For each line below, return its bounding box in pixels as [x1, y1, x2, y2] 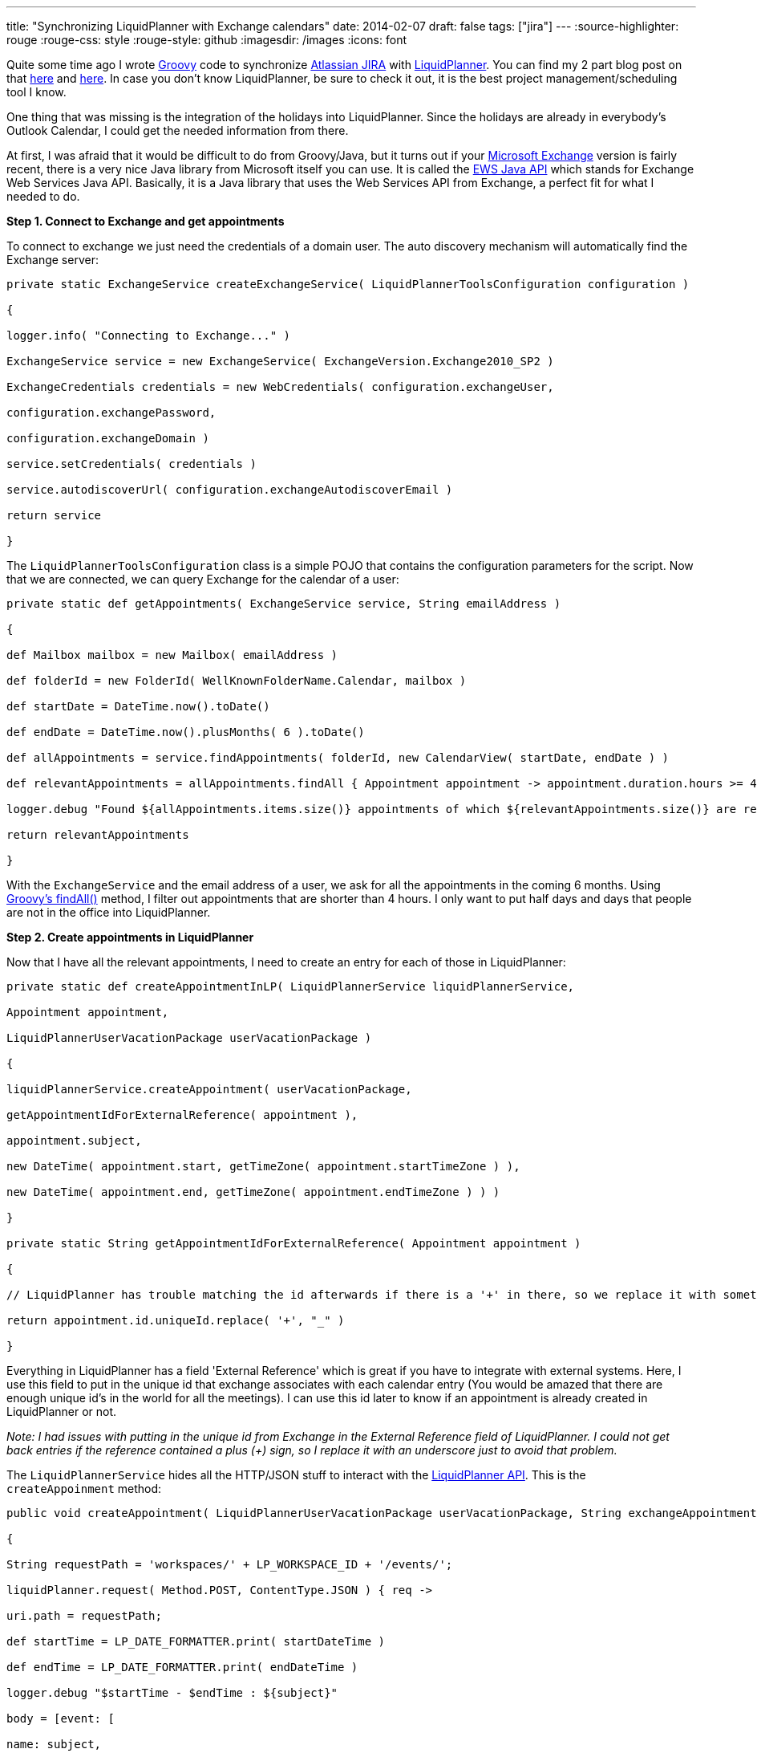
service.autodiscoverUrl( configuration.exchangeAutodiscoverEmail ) [6, 483, 453, 496]
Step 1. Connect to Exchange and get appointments [6, 214, 285, 228]
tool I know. [6, 85, 67, 99]
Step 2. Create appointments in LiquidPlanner [6, 930, 254, 944]
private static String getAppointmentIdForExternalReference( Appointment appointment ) [6, 1237, 581, 1250]
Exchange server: [6, 253, 99, 266]
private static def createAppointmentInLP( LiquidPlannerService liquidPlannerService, [6, 980, 575, 993]
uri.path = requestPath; [6, 1609, 162, 1622]
